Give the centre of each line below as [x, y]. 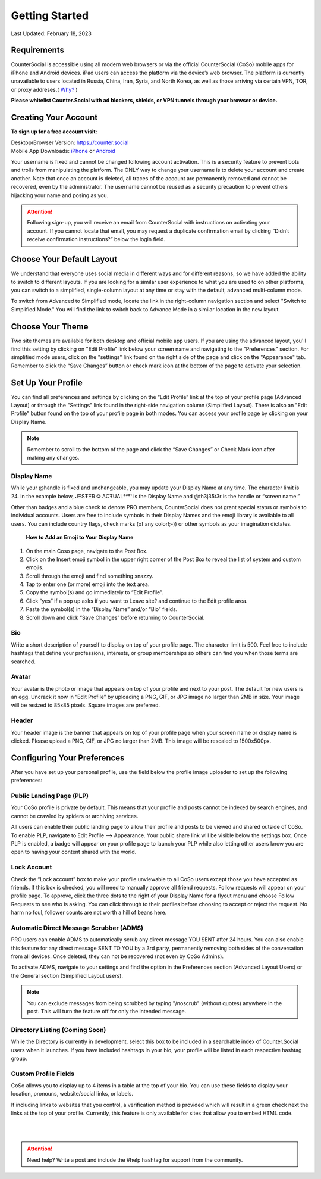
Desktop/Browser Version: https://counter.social [70, 142]
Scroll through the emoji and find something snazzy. [90, 576]
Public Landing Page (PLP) [50, 796]
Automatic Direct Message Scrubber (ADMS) [77, 928]
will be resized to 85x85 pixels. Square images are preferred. [86, 705]
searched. [23, 662]
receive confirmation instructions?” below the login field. [96, 239]
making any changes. [53, 458]
